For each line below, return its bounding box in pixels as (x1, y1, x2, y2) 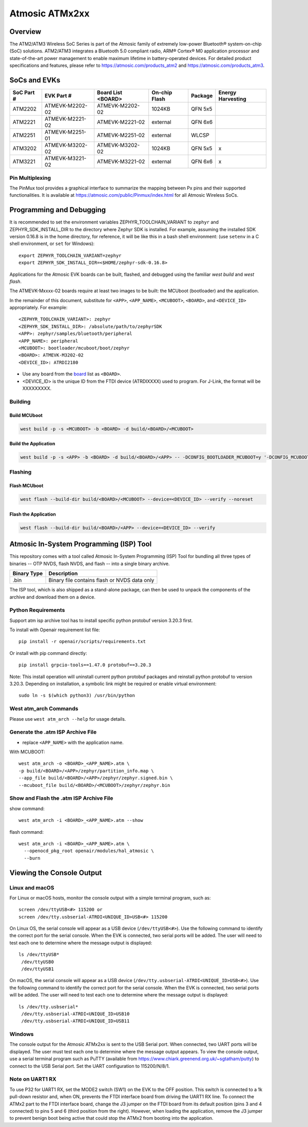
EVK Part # (44, 92, 72, 100)
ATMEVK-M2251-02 (97, 132, 145, 139)
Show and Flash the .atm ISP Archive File (9, 795, 113, 802)
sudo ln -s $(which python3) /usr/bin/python (18, 692, 136, 699)
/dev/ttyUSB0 (21, 959, 54, 965)
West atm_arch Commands (9, 705, 79, 712)
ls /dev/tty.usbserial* (18, 1004, 79, 1009)
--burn (24, 855, 41, 861)
